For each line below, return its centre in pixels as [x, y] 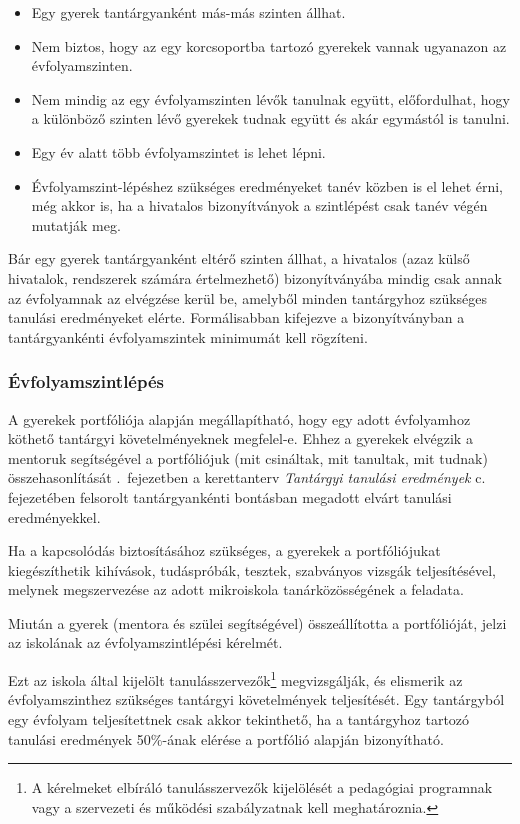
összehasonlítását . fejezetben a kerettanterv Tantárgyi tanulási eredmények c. [247, 477]
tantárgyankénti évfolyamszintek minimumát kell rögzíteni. [188, 336]
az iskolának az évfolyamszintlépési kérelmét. [145, 642]
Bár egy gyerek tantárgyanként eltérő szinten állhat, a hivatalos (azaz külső [239, 258]
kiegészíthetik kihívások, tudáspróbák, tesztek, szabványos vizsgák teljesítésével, [252, 569]
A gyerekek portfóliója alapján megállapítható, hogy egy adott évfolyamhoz [239, 418]
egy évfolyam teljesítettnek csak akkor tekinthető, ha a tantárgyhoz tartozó [239, 718]
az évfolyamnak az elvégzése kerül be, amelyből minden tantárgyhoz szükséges [248, 297]
